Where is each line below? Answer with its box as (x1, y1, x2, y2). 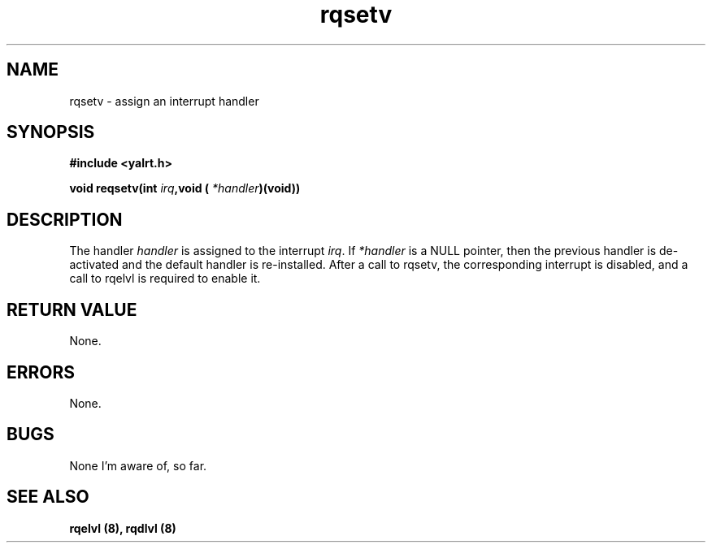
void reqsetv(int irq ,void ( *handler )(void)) (69, 181, 301, 196)
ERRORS (7, 361, 76, 383)
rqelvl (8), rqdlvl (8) (69, 521, 176, 535)
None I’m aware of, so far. (69, 458, 207, 473)
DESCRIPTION (7, 209, 123, 230)
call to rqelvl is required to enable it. (69, 271, 261, 286)
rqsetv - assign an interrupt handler (69, 93, 259, 108)
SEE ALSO (7, 486, 89, 508)
